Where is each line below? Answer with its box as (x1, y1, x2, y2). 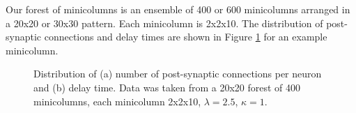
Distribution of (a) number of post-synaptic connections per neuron (33, 66, 322, 81)
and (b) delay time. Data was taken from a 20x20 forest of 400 (33, 80, 301, 94)
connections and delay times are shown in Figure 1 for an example (44, 29, 327, 44)
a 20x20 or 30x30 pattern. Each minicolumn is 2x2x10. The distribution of (6, 15, 323, 30)
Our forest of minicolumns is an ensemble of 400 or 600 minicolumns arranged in (6, 2, 350, 16)
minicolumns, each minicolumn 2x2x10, (33, 93, 201, 108)
